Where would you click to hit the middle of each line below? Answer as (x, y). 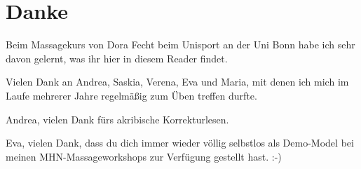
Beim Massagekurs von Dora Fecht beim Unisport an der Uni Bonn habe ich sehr (180, 45)
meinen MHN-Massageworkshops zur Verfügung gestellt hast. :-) (144, 156)
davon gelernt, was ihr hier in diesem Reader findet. (117, 58)
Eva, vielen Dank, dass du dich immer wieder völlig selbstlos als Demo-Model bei (180, 143)
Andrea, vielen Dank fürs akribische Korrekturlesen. (117, 119)
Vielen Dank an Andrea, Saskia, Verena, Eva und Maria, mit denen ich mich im (177, 82)
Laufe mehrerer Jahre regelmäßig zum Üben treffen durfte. (131, 95)
